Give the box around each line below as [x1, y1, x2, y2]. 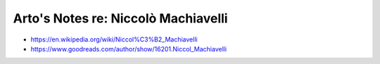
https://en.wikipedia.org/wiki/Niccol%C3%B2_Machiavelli [30, 35, 198, 44]
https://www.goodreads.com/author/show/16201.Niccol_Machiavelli [30, 44, 227, 53]
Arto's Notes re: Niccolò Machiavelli [13, 11, 228, 26]
